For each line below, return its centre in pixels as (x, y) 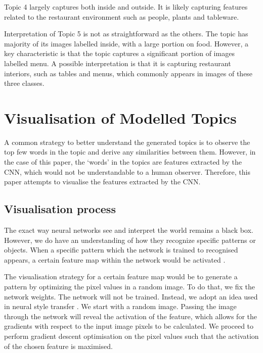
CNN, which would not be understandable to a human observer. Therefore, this (127, 171)
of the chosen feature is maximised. (58, 346)
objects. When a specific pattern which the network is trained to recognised (121, 250)
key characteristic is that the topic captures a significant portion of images (119, 53)
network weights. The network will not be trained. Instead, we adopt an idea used (131, 296)
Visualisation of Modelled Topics (120, 117)
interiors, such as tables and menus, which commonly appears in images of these (128, 73)
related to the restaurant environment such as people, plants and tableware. (122, 16)
